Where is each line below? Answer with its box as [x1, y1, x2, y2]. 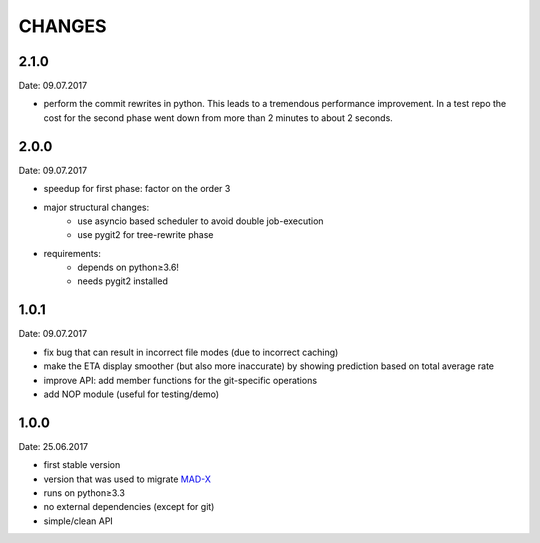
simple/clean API [43, 515, 114, 527]
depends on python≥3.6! [77, 261, 180, 274]
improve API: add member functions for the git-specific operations [43, 374, 318, 386]
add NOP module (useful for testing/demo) [43, 388, 220, 400]
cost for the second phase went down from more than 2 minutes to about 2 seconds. [43, 111, 394, 124]
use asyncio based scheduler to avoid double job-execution [77, 215, 324, 227]
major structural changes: [43, 201, 150, 213]
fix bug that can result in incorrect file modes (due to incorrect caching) [43, 346, 339, 358]
